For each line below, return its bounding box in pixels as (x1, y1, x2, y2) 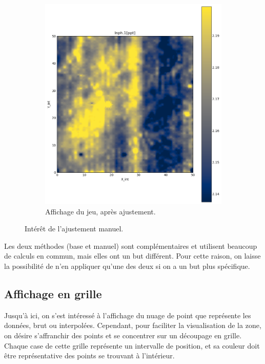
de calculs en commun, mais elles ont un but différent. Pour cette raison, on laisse (4, 250, 261, 261)
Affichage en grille (4, 285, 102, 301)
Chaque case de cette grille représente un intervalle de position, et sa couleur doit (4, 340, 260, 351)
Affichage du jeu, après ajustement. (45, 206, 156, 216)
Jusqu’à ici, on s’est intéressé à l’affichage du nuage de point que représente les (4, 310, 251, 320)
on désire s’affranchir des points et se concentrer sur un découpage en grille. (4, 330, 242, 340)
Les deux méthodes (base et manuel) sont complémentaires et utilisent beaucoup (4, 240, 257, 251)
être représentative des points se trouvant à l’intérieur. (4, 350, 175, 361)
